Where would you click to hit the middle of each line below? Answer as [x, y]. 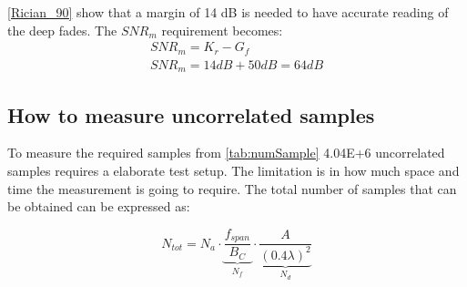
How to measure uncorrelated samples [191, 114]
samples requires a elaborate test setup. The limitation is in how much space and [233, 170]
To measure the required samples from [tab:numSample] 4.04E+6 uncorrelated [226, 153]
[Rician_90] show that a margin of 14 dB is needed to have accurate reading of [228, 12]
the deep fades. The [62, 30]
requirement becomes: [222, 30]
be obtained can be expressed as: [99, 206]
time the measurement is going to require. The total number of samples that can [232, 188]
